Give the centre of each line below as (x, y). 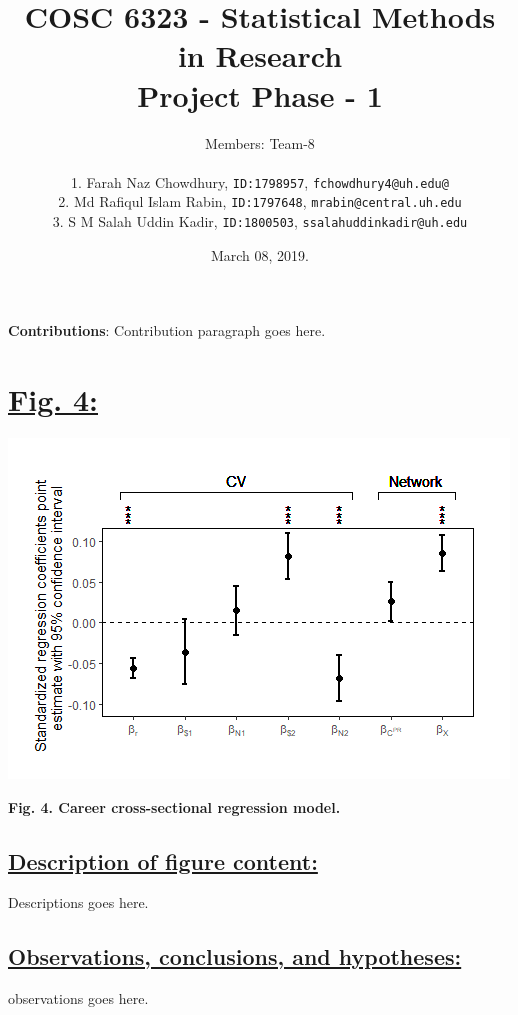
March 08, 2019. (260, 254)
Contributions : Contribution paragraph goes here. (167, 330)
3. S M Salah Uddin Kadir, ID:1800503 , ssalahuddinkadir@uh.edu (260, 221)
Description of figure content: (163, 860)
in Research (260, 55)
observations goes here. (78, 998)
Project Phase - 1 (260, 94)
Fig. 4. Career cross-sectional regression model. (174, 806)
